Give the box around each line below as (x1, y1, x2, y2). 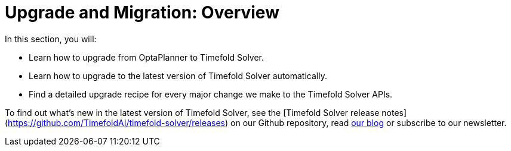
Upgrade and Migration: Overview (5, 2, 279, 23)
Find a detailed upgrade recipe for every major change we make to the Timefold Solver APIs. (29, 89, 393, 99)
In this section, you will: (5, 33, 97, 44)
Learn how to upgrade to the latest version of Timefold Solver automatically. (29, 70, 327, 81)
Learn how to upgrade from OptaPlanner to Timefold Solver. (29, 52, 264, 62)
